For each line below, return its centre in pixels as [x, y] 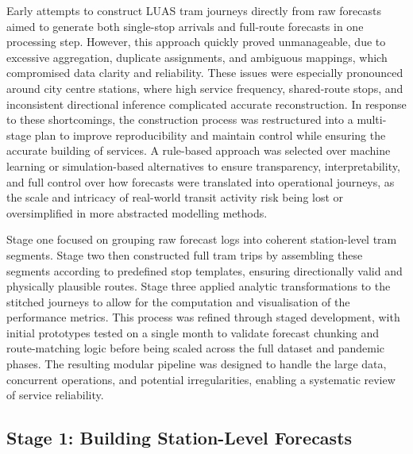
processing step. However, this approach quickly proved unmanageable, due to [196, 42]
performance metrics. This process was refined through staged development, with [203, 317]
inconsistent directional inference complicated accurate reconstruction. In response [206, 104]
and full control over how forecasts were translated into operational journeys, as [201, 181]
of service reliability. [55, 395]
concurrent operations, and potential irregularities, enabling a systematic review [201, 379]
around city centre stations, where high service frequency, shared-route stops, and [205, 88]
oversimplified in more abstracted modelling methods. [137, 212]
